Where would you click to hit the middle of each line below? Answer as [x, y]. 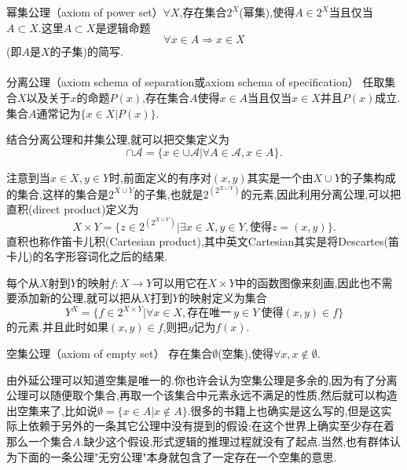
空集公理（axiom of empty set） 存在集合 [110, 353]
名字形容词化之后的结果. [106, 256]
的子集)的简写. [86, 51]
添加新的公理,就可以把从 [79, 298]
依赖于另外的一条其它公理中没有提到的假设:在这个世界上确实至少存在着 [211, 426]
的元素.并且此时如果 [57, 327]
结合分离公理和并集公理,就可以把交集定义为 [118, 139]
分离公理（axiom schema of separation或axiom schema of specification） [183, 82]
